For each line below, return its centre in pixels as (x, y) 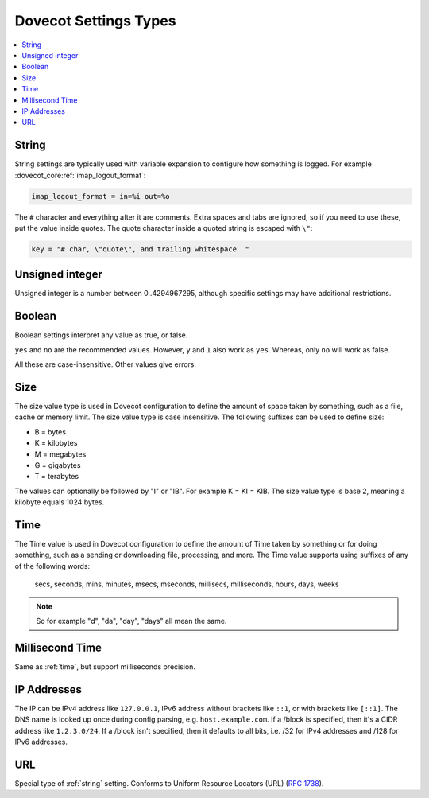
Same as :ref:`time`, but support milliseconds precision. (105, 666)
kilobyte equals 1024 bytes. (60, 502)
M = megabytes (60, 454)
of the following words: (52, 566)
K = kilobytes (56, 443)
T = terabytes (57, 477)
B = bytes (50, 432)
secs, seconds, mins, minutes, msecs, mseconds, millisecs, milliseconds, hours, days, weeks (187, 584)
